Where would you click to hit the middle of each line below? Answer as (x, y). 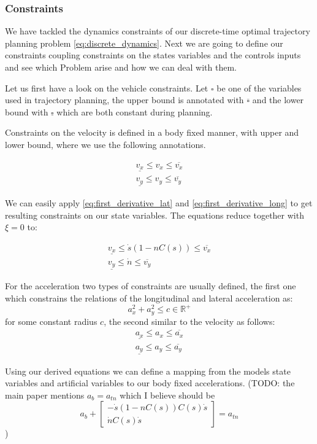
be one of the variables (259, 88)
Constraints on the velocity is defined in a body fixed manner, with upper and (152, 132)
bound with (27, 111)
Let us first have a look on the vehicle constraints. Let (107, 88)
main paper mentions (45, 395)
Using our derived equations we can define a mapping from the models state (148, 371)
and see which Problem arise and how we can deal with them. (121, 67)
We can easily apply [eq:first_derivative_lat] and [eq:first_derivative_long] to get (159, 202)
